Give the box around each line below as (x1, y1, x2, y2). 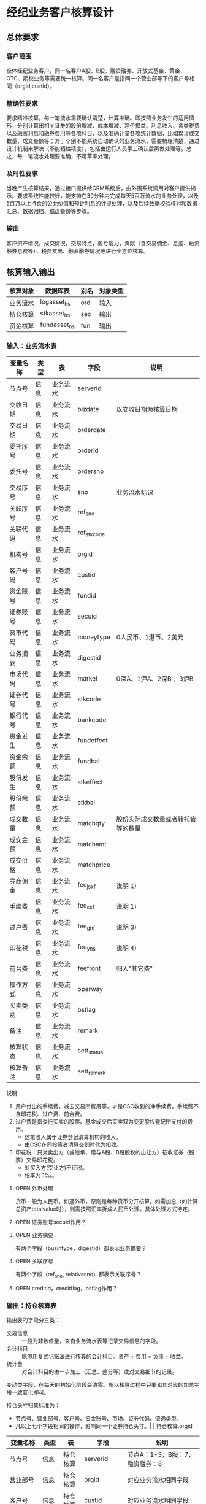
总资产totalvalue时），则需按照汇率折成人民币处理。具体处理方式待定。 (15, 1205, 194, 1213)
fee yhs (77, 943, 96, 952)
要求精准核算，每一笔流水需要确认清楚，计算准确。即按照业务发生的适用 (6, 114, 189, 121)
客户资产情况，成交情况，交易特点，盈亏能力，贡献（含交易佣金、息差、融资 (6, 239, 200, 247)
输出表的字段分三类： (6, 1316, 60, 1324)
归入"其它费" (116, 964, 153, 973)
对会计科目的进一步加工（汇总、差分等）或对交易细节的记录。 (21, 1368, 178, 1375)
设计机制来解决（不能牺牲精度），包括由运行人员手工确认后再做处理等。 (6, 145, 186, 152)
